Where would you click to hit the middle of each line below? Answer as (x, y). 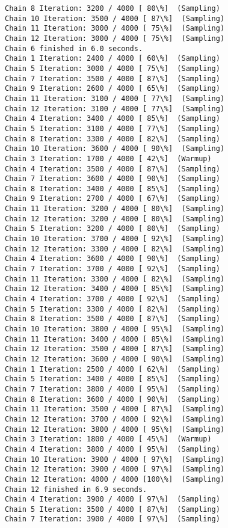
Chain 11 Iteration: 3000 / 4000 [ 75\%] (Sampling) (115, 29)
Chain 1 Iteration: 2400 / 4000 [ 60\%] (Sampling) (112, 59)
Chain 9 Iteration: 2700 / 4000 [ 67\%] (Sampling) (112, 199)
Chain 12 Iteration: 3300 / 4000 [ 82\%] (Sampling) (115, 249)
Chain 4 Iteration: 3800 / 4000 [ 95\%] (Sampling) (112, 449)
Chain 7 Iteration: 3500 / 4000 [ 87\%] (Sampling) (112, 78)
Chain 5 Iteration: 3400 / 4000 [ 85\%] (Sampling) (112, 379)
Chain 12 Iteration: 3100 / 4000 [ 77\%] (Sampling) (115, 109)
